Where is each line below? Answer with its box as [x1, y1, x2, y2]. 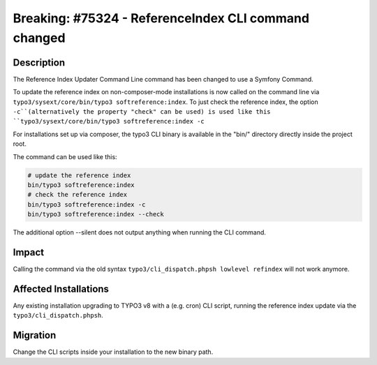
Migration [13, 329, 57, 341]
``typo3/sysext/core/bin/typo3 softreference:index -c [13, 117, 205, 126]
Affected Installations [13, 283, 110, 295]
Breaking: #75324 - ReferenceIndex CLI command [13, 10, 310, 26]
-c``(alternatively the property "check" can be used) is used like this [13, 108, 272, 116]
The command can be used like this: [13, 152, 118, 161]
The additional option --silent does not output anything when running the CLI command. [13, 228, 267, 237]
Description [13, 57, 66, 68]
